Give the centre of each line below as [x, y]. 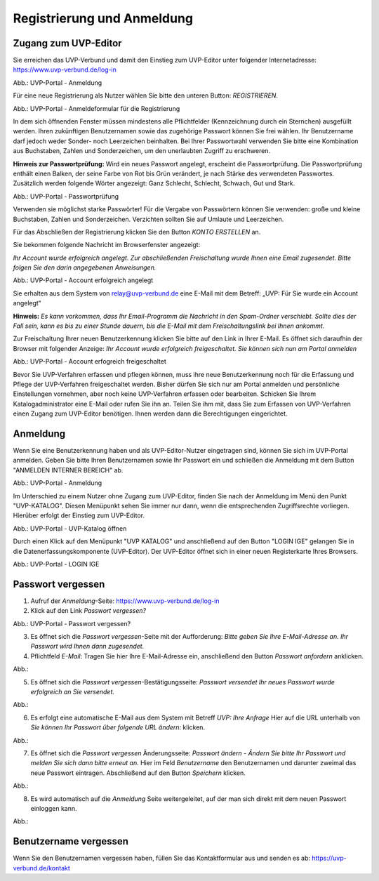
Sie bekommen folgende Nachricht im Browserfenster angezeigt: [107, 245]
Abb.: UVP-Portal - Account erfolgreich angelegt [83, 280]
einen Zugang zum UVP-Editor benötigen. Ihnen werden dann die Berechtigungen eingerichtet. [150, 413]
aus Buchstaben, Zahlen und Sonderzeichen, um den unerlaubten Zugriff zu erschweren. [141, 151]
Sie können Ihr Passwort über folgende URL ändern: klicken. [118, 727]
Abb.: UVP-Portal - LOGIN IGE [56, 564]
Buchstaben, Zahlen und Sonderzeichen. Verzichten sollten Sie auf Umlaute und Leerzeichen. [148, 219]
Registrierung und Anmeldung [103, 18]
